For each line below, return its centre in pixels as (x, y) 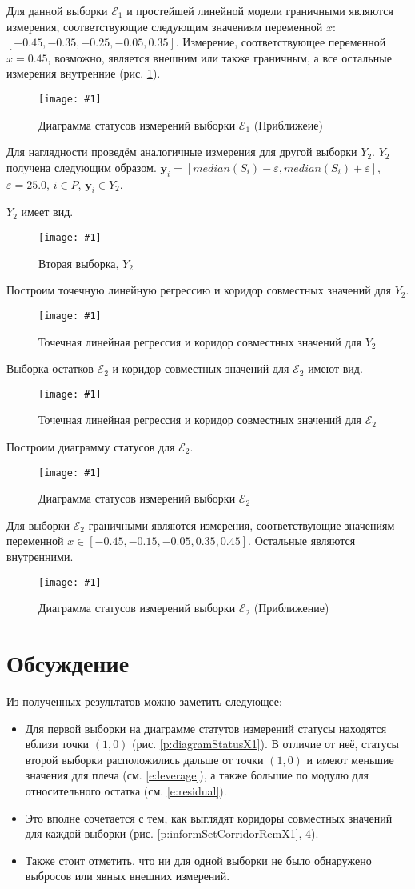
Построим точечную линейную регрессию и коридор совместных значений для (199, 290)
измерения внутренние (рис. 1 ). (84, 73)
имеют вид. (335, 368)
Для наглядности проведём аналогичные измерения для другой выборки (182, 152)
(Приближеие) (288, 124)
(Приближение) (291, 608)
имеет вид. (47, 212)
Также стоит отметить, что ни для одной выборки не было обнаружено (198, 860)
